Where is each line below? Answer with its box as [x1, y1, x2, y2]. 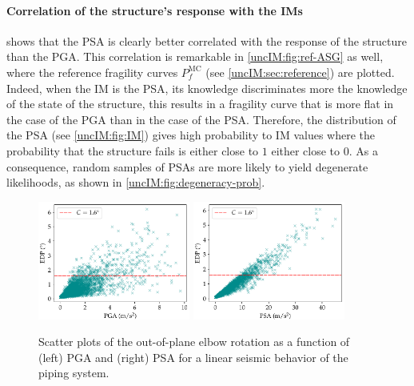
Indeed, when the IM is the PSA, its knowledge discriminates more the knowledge [6, 79, 408, 96]
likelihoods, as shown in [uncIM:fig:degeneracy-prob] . [6, 174, 265, 191]
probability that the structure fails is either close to [6, 142, 259, 159]
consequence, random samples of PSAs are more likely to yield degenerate [6, 158, 368, 175]
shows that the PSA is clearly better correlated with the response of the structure [6, 32, 408, 49]
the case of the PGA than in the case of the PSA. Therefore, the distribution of [6, 111, 396, 127]
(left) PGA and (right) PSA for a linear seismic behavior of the [38, 348, 348, 365]
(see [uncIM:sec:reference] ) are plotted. [205, 63, 395, 80]
